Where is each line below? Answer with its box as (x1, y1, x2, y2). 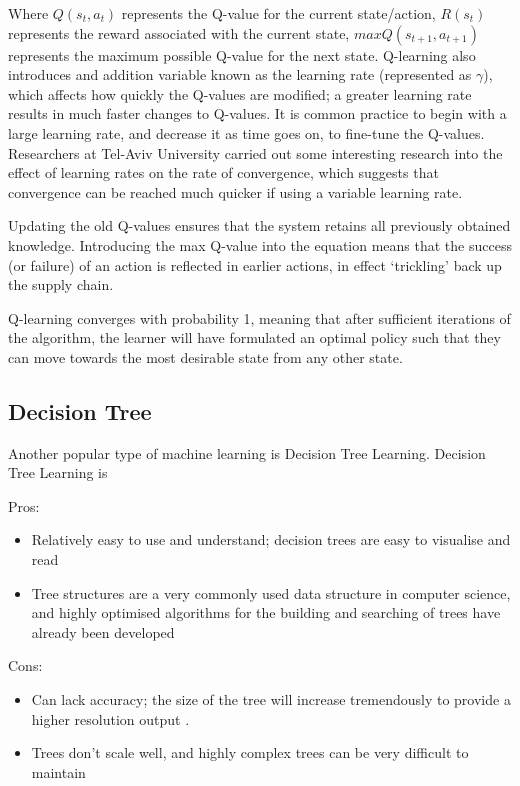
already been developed (31, 621, 175, 642)
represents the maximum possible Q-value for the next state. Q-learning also (8, 44, 476, 65)
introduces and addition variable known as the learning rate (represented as (8, 64, 472, 85)
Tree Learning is (8, 462, 108, 483)
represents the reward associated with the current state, (8, 22, 350, 43)
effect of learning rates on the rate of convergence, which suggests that (8, 162, 439, 183)
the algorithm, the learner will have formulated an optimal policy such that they (8, 327, 501, 348)
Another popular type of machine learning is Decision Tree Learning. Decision (8, 442, 486, 463)
